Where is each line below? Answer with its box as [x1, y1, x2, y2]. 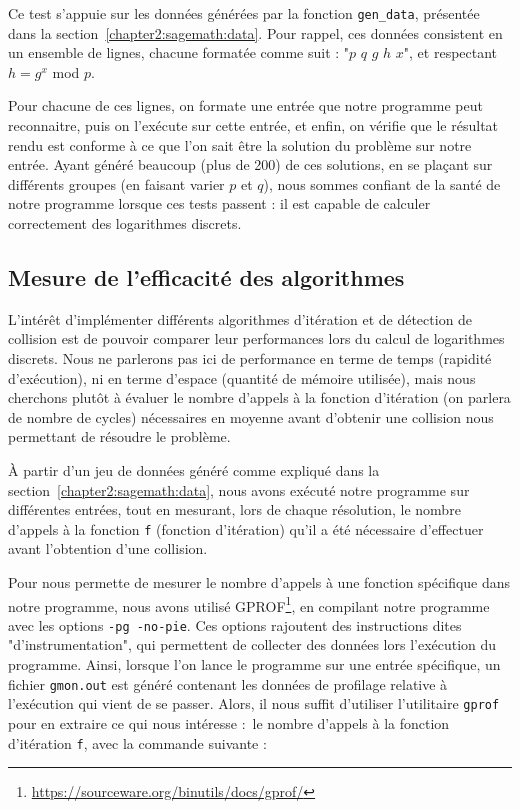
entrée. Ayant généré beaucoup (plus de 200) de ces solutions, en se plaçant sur [8, 154, 493, 175]
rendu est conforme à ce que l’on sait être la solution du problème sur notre [8, 134, 472, 155]
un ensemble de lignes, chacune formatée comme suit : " [8, 42, 350, 63]
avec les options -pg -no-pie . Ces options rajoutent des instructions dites [8, 614, 462, 635]
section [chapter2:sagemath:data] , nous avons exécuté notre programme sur [8, 479, 470, 500]
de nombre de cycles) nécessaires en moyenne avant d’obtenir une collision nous [8, 406, 494, 427]
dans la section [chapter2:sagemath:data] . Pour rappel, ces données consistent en [8, 22, 503, 43]
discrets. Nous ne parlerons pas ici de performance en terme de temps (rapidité [8, 347, 492, 368]
